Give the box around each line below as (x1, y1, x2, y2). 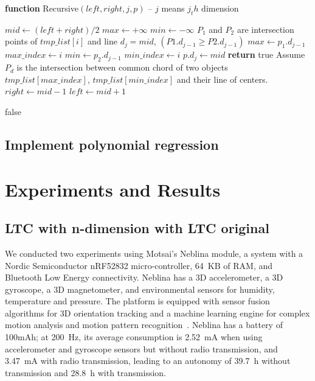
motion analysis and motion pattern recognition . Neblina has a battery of (5, 318, 283, 331)
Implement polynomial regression (5, 135, 219, 153)
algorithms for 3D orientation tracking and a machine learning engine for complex (5, 306, 310, 319)
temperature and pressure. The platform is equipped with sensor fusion (5, 295, 270, 307)
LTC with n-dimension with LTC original (5, 218, 269, 237)
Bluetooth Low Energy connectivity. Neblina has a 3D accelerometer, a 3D (5, 271, 283, 284)
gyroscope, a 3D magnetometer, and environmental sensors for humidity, (5, 282, 275, 295)
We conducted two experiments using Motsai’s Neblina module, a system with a (5, 246, 303, 259)
